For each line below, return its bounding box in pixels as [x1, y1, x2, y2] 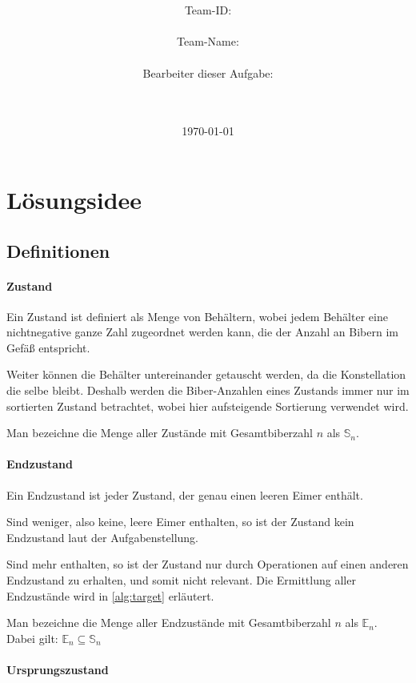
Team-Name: [177, 33, 239, 50]
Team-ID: [184, 2, 232, 18]
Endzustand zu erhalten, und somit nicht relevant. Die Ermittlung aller [6, 572, 356, 589]
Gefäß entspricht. [6, 339, 90, 356]
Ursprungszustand [6, 661, 109, 677]
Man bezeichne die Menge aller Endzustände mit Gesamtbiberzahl [6, 614, 331, 631]
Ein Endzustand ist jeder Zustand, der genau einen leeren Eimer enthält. [6, 486, 363, 503]
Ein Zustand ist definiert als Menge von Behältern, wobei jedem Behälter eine [6, 307, 388, 324]
